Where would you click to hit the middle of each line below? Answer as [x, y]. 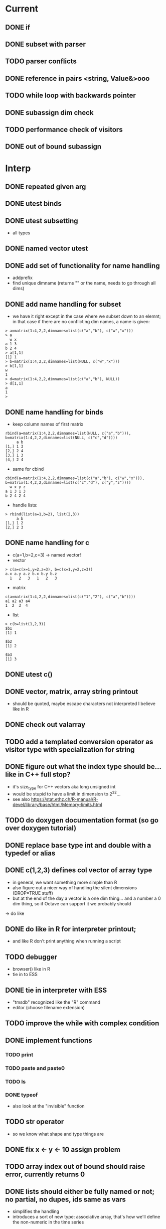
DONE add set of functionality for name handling [82, 266]
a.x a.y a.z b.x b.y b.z [31, 574]
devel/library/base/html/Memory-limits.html [57, 804]
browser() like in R [31, 969]
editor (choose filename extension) [49, 1008]
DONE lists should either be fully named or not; [80, 1192]
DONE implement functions [49, 1040]
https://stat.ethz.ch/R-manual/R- [65, 799]
